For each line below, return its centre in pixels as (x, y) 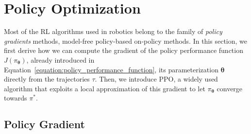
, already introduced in (60, 59)
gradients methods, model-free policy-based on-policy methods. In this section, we (125, 41)
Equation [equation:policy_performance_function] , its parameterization (111, 69)
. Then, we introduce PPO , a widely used (156, 79)
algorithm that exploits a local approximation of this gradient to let (105, 88)
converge (230, 88)
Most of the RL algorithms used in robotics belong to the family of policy (113, 31)
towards (16, 98)
